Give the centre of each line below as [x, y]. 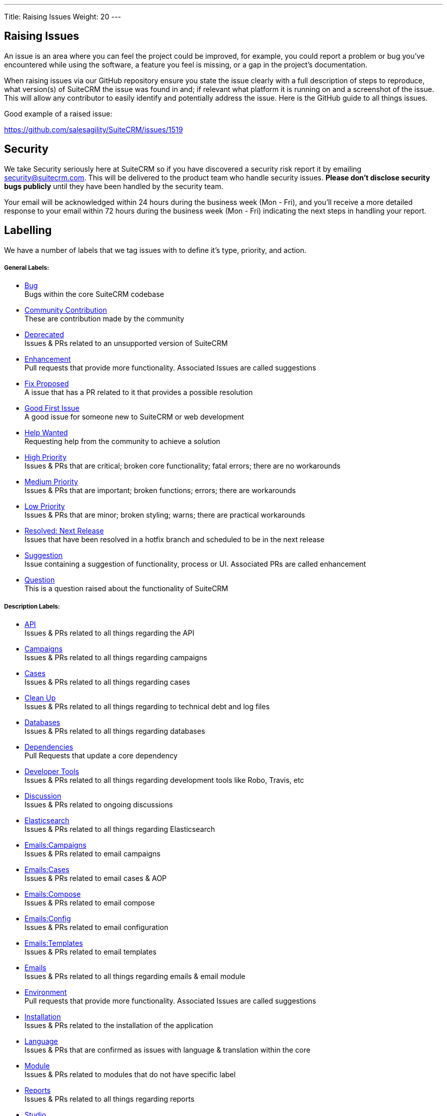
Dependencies [49, 747]
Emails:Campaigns [56, 845]
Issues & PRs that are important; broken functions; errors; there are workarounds [160, 491]
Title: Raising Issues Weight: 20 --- [63, 17]
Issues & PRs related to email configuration [96, 927]
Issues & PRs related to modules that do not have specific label [130, 1075]
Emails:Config [48, 919]
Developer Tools [52, 772]
